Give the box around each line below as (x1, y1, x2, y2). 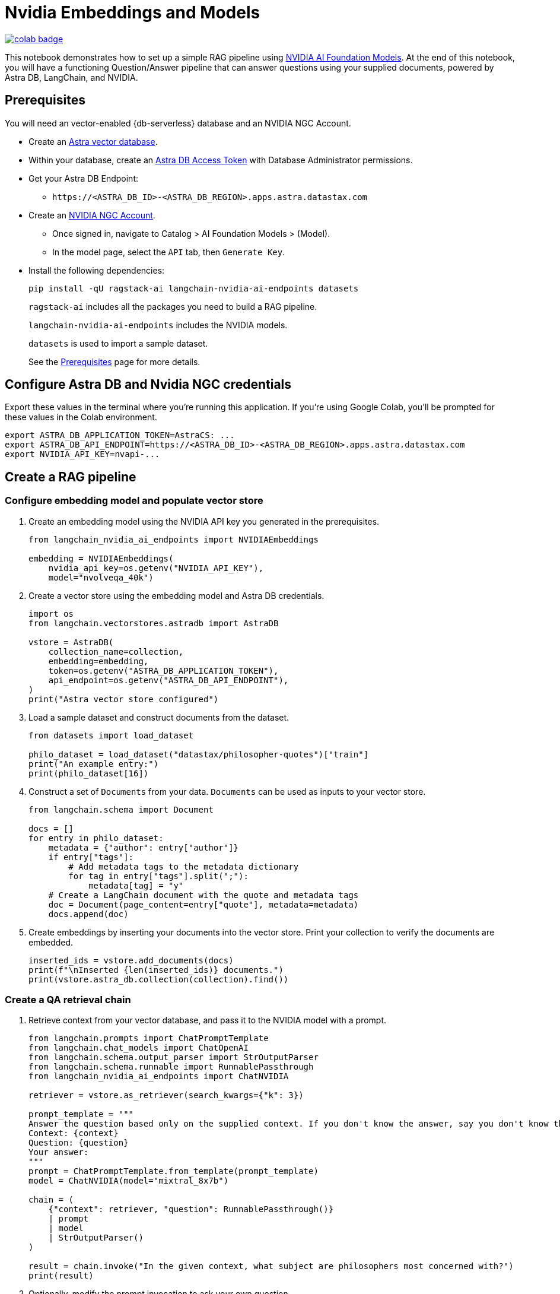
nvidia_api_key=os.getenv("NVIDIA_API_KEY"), (48, 563, 264, 573)
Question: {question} (28, 1138, 129, 1148)
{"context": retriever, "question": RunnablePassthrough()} (48, 1204, 334, 1214)
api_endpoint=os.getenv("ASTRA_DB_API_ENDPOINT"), (48, 675, 289, 685)
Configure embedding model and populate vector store (5, 494, 263, 507)
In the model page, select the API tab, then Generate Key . (52, 246, 285, 257)
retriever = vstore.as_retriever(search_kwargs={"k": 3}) (28, 1090, 304, 1100)
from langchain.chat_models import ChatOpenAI (28, 1043, 249, 1053)
